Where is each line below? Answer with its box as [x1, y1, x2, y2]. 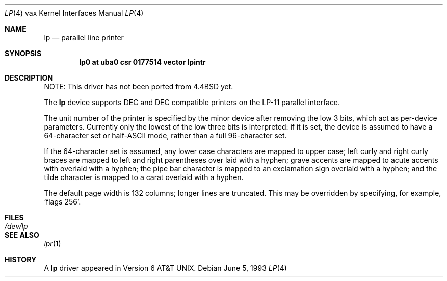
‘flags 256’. [44, 197, 81, 206]
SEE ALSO [5, 231, 39, 239]
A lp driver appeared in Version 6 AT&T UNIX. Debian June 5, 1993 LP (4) [44, 264, 287, 272]
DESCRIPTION [5, 73, 54, 82]
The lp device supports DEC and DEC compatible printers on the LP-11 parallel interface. [44, 98, 340, 107]
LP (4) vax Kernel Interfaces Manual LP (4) [5, 9, 144, 17]
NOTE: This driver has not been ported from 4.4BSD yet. [44, 82, 233, 91]
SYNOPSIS [5, 49, 42, 58]
